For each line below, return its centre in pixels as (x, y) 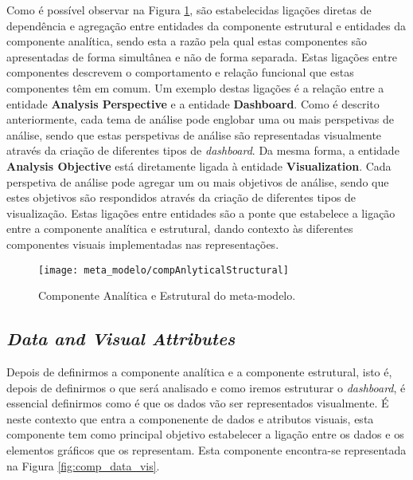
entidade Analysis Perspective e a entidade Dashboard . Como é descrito (193, 103)
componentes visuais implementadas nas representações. (143, 244)
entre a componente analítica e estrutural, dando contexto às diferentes (180, 228)
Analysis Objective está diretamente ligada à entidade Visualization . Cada (199, 165)
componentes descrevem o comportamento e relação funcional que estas (180, 72)
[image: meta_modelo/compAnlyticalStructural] (164, 270)
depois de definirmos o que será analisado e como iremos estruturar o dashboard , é (206, 387)
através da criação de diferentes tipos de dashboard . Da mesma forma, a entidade (203, 150)
